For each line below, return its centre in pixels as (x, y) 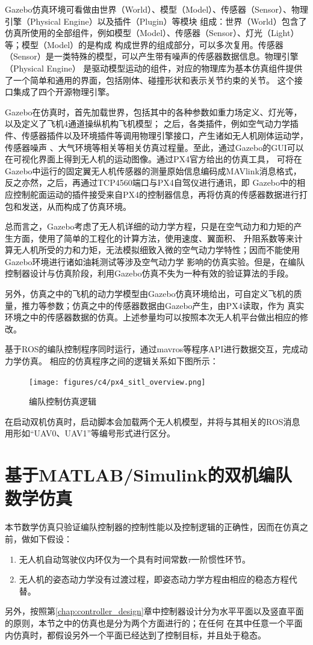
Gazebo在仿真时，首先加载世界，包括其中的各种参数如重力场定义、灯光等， (153, 112)
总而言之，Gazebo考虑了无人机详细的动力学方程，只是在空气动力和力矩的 (149, 226)
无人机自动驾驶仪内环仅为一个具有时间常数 (103, 559)
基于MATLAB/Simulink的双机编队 (148, 475)
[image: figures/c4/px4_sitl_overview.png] (117, 382)
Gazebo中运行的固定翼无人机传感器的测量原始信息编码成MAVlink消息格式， (153, 170)
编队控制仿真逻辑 (63, 401)
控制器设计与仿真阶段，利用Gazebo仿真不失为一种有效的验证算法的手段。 (149, 273)
